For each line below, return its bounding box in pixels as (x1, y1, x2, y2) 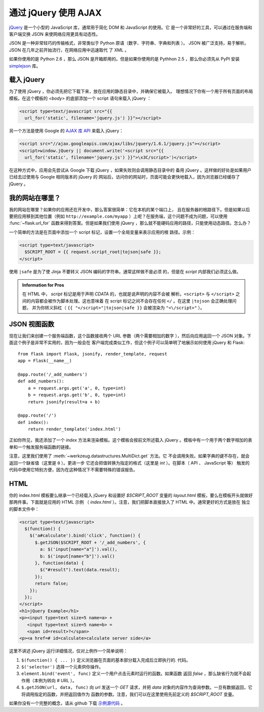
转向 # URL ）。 (46, 677, 77, 683)
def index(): (18, 420, 49, 425)
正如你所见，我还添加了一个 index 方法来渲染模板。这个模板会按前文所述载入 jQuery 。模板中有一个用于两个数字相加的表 (9, 437, 253, 443)
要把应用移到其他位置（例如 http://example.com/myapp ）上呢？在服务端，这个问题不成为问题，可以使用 (9, 213, 228, 219)
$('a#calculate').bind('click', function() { (29, 533, 141, 538)
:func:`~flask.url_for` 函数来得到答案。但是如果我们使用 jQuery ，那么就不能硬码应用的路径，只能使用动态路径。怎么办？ (9, 220, 251, 226)
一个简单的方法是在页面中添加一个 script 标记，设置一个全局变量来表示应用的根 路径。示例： (9, 229, 196, 235)
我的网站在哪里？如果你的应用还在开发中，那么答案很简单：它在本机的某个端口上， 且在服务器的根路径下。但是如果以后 (9, 206, 250, 212)
